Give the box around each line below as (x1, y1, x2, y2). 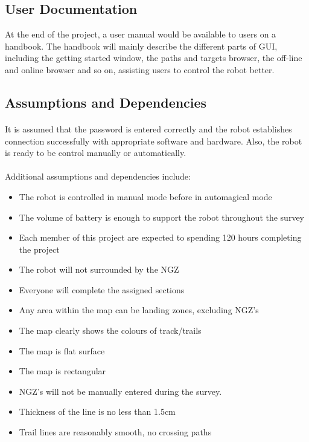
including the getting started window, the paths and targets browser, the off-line (5, 51, 302, 64)
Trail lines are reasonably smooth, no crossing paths (19, 426, 212, 438)
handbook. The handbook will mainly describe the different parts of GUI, (5, 39, 278, 52)
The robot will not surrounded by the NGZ (19, 263, 179, 276)
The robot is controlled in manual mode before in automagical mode (19, 190, 272, 203)
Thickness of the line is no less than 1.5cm (19, 405, 176, 418)
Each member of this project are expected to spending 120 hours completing (19, 231, 302, 244)
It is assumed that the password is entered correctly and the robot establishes (5, 122, 292, 135)
